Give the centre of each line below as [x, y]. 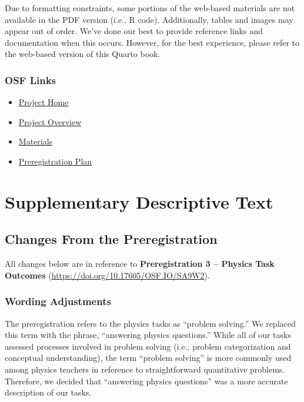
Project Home [44, 102]
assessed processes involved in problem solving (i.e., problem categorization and [148, 346]
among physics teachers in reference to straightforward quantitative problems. [145, 369]
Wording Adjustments [58, 301]
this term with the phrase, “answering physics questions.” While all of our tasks [148, 335]
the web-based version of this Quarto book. [83, 54]
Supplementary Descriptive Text [139, 201]
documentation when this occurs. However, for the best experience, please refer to [152, 42]
